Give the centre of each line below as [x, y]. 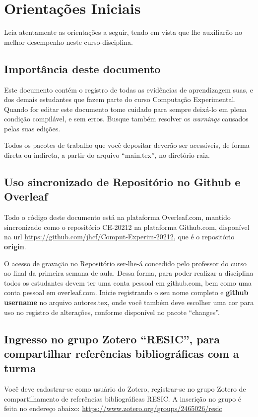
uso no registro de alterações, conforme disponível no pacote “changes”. [112, 312]
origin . [15, 247]
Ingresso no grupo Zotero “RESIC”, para [112, 339]
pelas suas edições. [32, 128]
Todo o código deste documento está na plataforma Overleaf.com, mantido [117, 217]
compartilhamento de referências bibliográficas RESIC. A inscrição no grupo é [123, 398]
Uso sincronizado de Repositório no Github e [122, 182]
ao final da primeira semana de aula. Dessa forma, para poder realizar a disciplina [129, 273]
